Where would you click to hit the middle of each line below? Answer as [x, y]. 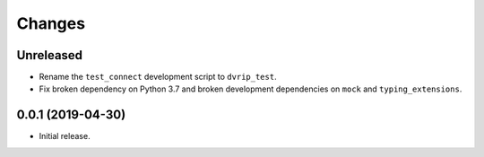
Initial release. [65, 136]
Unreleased [50, 55]
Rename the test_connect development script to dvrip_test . [158, 77]
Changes [51, 23]
